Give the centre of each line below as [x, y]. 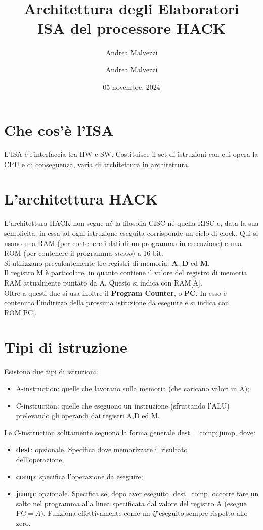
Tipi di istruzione [66, 347]
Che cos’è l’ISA [59, 130]
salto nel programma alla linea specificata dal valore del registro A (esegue [131, 503]
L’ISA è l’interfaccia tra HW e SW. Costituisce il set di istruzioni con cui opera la [131, 154]
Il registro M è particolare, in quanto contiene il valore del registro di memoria [126, 273]
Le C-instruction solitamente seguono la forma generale [90, 432]
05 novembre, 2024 [131, 86]
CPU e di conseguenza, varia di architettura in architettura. [97, 164]
